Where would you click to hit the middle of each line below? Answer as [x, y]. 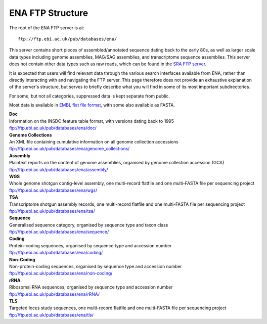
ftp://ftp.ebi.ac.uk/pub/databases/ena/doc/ [53, 128]
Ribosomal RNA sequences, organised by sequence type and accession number [91, 287]
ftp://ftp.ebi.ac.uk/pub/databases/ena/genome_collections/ [69, 149]
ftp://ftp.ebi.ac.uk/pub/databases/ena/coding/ [56, 253]
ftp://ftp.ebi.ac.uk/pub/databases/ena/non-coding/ [61, 273]
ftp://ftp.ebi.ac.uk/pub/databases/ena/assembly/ [59, 169]
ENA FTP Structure [49, 13]
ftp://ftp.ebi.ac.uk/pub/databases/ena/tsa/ [52, 211]
